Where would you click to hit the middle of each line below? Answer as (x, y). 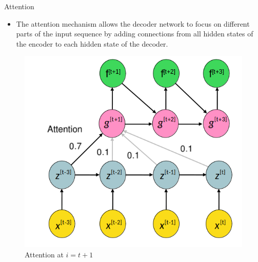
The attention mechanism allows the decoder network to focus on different (133, 23)
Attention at (44, 254)
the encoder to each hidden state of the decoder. (92, 43)
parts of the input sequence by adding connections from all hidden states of (135, 34)
